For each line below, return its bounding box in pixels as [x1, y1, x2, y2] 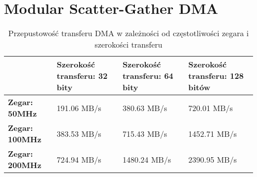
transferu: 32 [56, 70, 108, 82]
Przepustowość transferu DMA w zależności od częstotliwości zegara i [8, 27, 249, 39]
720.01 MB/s [188, 102, 233, 114]
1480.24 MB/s [122, 153, 171, 165]
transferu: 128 [188, 70, 244, 82]
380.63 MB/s [122, 102, 167, 114]
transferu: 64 [122, 70, 173, 82]
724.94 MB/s [56, 153, 101, 165]
